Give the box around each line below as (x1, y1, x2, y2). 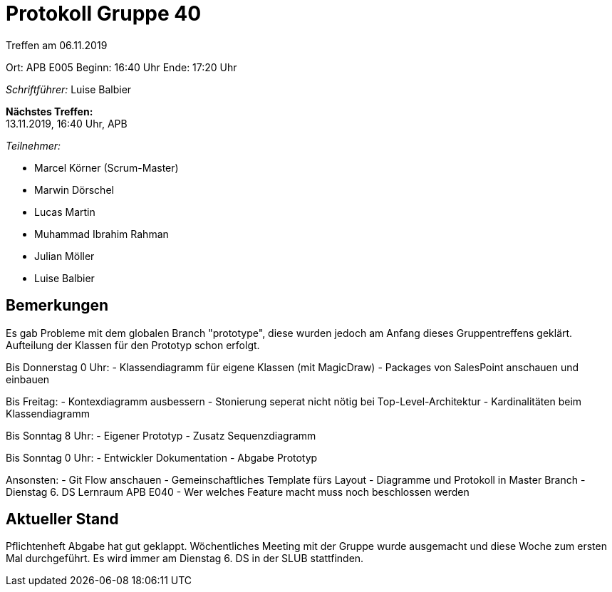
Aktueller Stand (6, 510, 119, 529)
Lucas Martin (34, 205, 95, 218)
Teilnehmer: (6, 139, 61, 152)
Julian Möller (34, 249, 95, 262)
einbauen (6, 373, 50, 385)
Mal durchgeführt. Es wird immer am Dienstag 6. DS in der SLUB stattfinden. (6, 552, 364, 565)
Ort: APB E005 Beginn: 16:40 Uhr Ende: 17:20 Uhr (6, 61, 237, 73)
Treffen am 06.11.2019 (6, 38, 108, 51)
